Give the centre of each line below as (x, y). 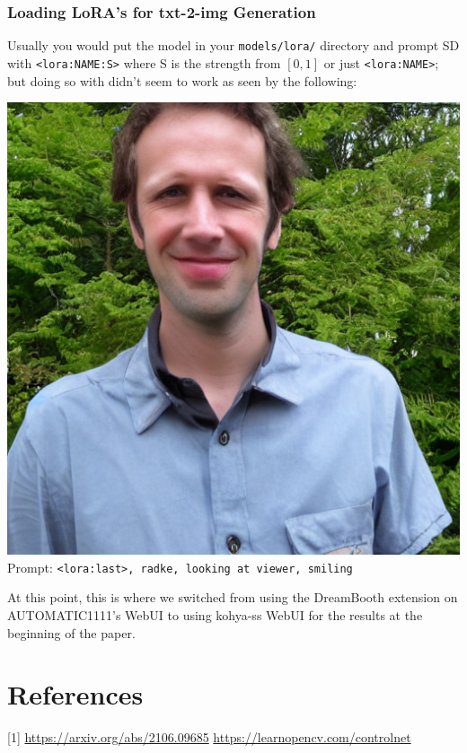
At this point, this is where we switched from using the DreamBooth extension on (233, 597)
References (75, 694)
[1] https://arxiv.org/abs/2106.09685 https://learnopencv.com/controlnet (209, 737)
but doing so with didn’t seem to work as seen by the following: (182, 80)
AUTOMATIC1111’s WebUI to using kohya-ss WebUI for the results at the (215, 614)
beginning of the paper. (71, 632)
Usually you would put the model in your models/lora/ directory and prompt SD (233, 45)
